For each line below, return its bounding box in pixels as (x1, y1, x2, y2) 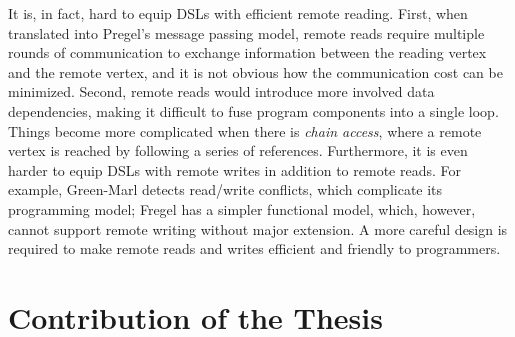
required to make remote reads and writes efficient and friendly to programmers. (8, 238, 501, 259)
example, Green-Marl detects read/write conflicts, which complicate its (8, 179, 443, 200)
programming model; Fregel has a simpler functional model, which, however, (8, 198, 476, 219)
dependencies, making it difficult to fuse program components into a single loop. (8, 100, 499, 121)
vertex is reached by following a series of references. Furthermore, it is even (8, 140, 468, 161)
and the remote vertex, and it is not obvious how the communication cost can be (8, 61, 503, 82)
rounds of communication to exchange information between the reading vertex (8, 42, 487, 63)
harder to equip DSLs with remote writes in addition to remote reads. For (8, 159, 461, 180)
